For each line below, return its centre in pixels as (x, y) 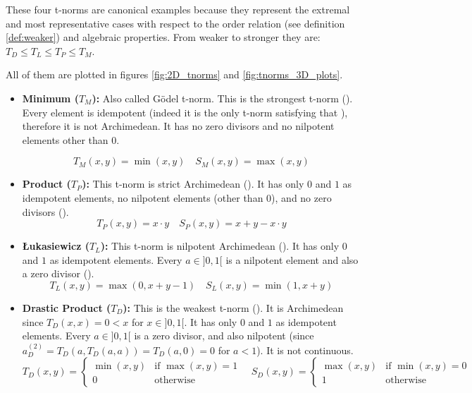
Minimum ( (50, 98)
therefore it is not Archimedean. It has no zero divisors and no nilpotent (178, 126)
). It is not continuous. (305, 350)
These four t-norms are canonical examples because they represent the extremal (178, 9)
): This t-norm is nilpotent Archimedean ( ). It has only (220, 246)
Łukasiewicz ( (56, 246)
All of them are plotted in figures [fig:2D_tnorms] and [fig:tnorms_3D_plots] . (174, 74)
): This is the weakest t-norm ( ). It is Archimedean (233, 307)
